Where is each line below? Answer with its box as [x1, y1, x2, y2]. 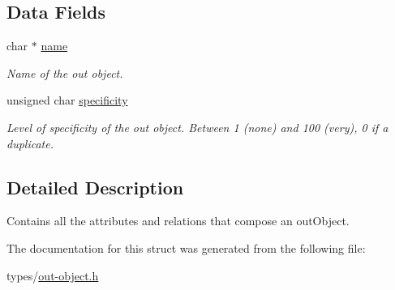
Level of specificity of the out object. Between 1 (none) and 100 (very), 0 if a [6, 118, 389, 135]
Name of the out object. [6, 64, 123, 81]
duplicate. [6, 134, 54, 151]
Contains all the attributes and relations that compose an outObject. [6, 212, 350, 229]
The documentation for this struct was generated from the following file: [6, 239, 366, 256]
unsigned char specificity [6, 92, 128, 109]
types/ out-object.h [6, 267, 99, 284]
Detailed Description [6, 174, 184, 199]
